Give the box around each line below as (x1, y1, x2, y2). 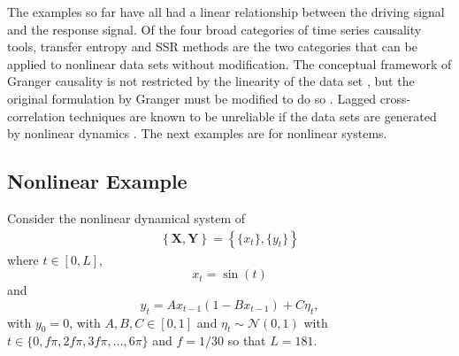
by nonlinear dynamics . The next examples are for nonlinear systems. (7, 124, 387, 143)
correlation (7, 106, 65, 125)
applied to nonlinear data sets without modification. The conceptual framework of (7, 54, 452, 73)
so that (227, 331, 266, 350)
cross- (379, 89, 411, 107)
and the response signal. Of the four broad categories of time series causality (7, 19, 422, 38)
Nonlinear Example (7, 167, 187, 195)
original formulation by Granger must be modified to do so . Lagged (7, 89, 377, 107)
